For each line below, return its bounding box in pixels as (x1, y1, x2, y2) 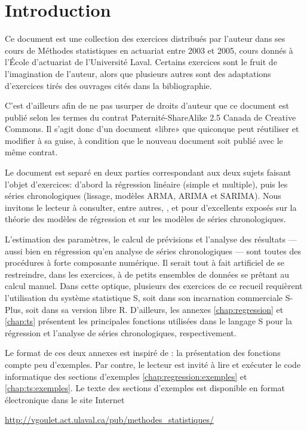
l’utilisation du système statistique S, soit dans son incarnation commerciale (5, 291, 283, 303)
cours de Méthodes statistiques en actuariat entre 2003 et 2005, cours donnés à (5, 44, 293, 56)
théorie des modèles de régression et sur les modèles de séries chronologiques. (5, 213, 286, 225)
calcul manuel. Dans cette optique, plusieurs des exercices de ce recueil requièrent (5, 279, 303, 292)
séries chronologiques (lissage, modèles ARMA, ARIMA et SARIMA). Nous (5, 189, 281, 202)
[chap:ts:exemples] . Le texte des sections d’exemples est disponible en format (5, 382, 285, 394)
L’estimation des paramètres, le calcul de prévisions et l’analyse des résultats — (5, 233, 297, 245)
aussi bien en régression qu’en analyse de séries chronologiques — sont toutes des (5, 244, 302, 257)
